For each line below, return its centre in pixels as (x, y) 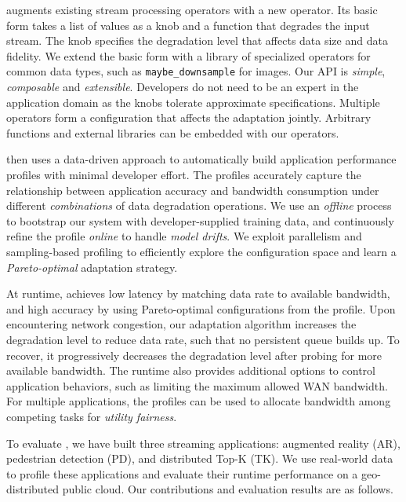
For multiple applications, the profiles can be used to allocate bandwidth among (199, 401)
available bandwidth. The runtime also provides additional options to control (191, 370)
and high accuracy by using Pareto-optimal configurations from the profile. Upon (201, 308)
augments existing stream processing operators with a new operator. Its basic (192, 9)
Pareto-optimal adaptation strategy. (92, 267)
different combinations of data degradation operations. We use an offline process (199, 205)
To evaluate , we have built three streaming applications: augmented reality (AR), (203, 443)
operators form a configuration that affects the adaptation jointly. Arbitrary (189, 117)
